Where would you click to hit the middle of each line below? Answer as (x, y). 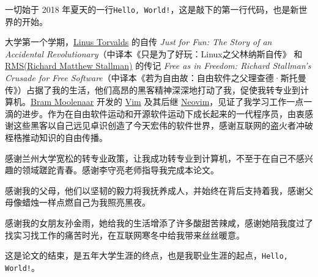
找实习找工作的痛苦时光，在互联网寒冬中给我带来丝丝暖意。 (125, 235)
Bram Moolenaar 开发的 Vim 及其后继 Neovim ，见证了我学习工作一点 (167, 102)
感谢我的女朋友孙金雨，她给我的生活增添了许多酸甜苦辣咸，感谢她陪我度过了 (159, 222)
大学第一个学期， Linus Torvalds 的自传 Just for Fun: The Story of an (139, 42)
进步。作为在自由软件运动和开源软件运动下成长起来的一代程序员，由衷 (163, 113)
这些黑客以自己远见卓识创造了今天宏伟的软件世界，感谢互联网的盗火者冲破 (163, 125)
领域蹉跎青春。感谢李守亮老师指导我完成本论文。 (120, 170)
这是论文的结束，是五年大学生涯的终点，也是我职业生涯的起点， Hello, (146, 255)
